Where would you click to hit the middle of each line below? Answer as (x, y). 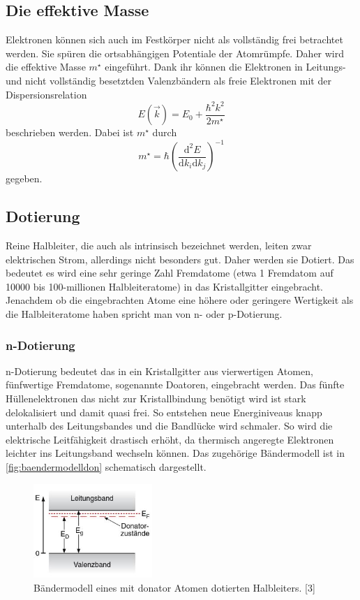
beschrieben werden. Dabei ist (70, 132)
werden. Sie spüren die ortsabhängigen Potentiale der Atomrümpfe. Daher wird (175, 53)
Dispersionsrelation (46, 94)
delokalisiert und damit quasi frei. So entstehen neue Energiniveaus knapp (164, 412)
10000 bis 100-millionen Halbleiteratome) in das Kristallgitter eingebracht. (165, 286)
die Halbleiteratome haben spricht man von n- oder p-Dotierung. (144, 314)
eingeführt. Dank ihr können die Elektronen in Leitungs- (225, 67)
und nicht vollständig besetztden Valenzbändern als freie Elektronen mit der (168, 80)
